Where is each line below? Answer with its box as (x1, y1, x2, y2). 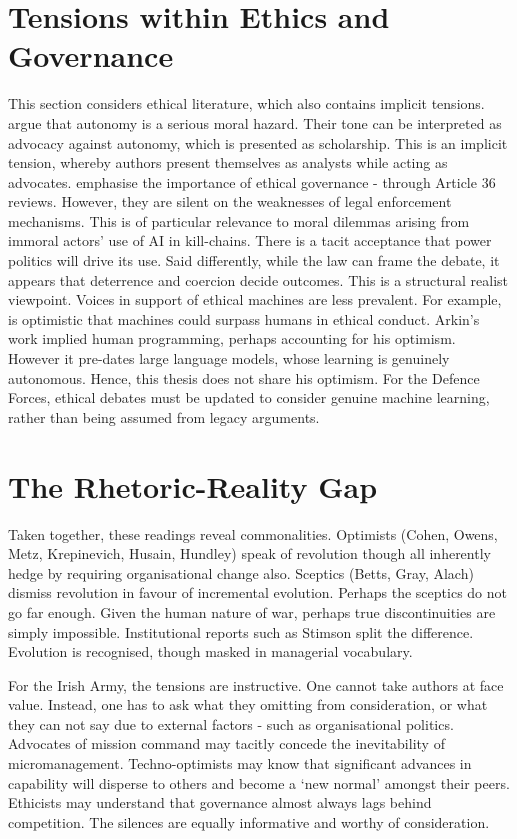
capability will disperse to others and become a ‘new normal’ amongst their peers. (8, 772, 510, 793)
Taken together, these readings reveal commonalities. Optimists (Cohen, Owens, (8, 523, 498, 544)
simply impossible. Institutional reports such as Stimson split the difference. (8, 621, 474, 642)
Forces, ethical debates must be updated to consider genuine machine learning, (8, 387, 490, 408)
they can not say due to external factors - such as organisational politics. (8, 713, 454, 734)
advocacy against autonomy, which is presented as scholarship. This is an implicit (8, 132, 508, 153)
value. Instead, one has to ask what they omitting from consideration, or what (8, 694, 488, 715)
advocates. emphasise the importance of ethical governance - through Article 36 (8, 171, 496, 192)
